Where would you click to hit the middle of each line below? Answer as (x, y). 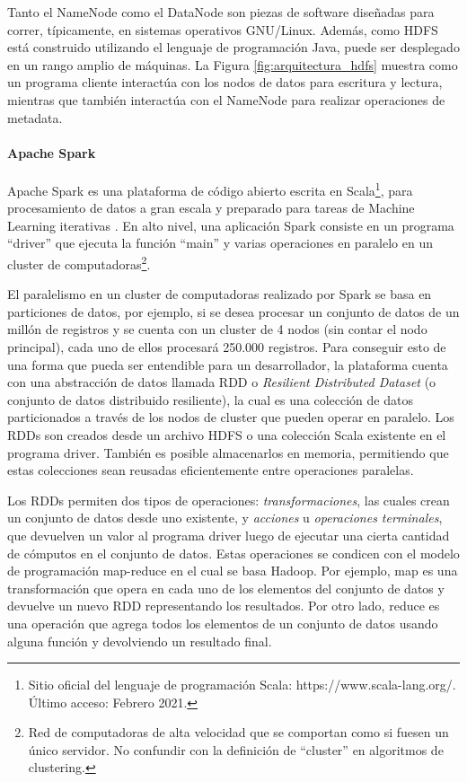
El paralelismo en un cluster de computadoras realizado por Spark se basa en (220, 294)
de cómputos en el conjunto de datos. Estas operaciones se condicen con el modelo (233, 553)
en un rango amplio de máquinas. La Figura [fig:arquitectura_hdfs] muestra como (233, 64)
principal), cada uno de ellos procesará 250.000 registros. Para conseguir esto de (227, 347)
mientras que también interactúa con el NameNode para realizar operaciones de (226, 99)
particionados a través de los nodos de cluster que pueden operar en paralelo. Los (231, 417)
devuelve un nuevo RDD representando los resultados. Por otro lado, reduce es (224, 606)
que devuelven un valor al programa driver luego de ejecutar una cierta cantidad (229, 535)
